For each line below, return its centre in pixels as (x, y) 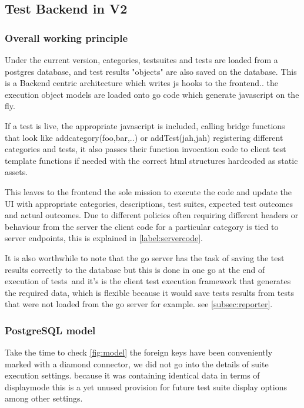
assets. (16, 172)
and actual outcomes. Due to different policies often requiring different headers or (152, 215)
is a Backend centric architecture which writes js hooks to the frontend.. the (141, 83)
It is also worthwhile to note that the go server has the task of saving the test (145, 257)
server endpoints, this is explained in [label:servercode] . (104, 238)
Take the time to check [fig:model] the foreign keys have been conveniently (139, 352)
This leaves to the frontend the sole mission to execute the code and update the (148, 191)
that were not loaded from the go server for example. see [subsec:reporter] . (139, 304)
